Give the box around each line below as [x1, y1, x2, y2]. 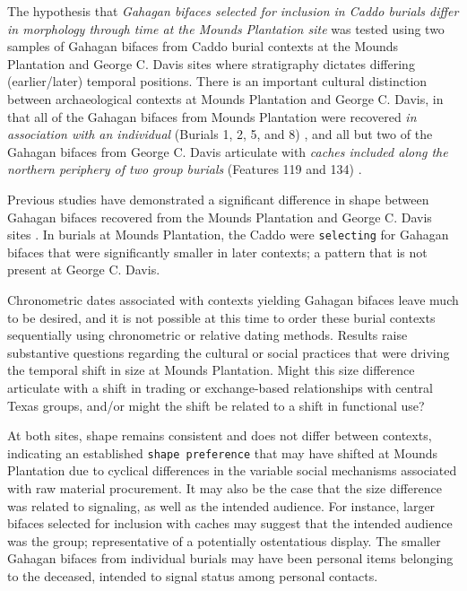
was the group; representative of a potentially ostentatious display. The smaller [7, 531, 441, 550]
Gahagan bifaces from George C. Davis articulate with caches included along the [7, 142, 448, 161]
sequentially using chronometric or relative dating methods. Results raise [7, 326, 408, 344]
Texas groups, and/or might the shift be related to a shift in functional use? [7, 395, 425, 414]
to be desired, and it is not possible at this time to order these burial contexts [7, 308, 436, 326]
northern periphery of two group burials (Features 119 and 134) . [7, 160, 362, 178]
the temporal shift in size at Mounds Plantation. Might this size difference [7, 361, 415, 379]
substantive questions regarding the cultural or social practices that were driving [7, 343, 450, 361]
